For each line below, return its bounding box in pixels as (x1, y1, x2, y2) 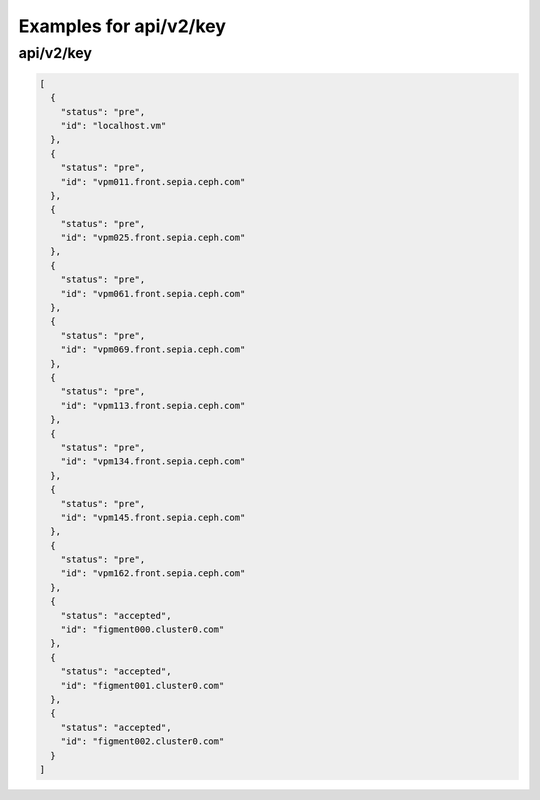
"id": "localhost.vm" (60, 120, 167, 131)
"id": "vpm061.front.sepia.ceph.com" (60, 288, 246, 299)
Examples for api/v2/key (18, 15, 227, 37)
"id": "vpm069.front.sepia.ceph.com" (60, 344, 246, 355)
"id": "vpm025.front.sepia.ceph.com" (60, 232, 246, 244)
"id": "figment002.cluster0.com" (60, 736, 225, 747)
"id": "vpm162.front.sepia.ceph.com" (60, 568, 246, 579)
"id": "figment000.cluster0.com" (60, 624, 225, 635)
